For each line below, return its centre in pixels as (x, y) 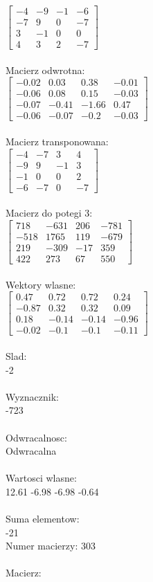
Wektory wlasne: (41, 284)
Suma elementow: (43, 519)
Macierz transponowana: (57, 142)
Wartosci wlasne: (41, 478)
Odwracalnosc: (36, 437)
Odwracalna (31, 451)
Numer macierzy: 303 (51, 546)
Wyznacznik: (33, 396)
